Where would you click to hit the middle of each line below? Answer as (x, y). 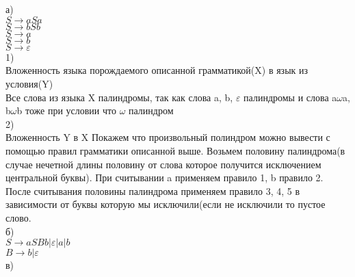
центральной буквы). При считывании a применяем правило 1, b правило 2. (165, 177)
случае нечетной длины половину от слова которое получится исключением (163, 164)
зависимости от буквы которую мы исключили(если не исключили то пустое (166, 204)
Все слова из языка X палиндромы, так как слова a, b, (119, 97)
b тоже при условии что (66, 110)
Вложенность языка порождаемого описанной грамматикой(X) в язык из (157, 70)
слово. (18, 217)
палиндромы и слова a (290, 97)
